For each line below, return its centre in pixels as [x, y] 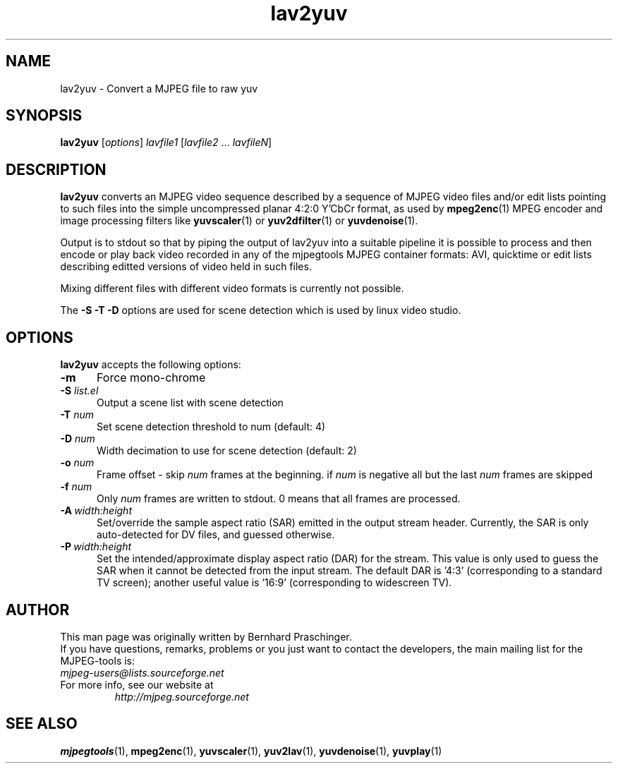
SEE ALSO [42, 724]
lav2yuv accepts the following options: [151, 365]
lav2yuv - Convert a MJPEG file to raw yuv [159, 88]
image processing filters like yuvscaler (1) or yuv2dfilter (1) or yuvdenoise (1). [239, 221]
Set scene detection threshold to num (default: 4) [211, 427]
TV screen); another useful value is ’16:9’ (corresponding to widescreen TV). [274, 583]
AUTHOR [38, 610]
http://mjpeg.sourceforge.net [182, 696]
